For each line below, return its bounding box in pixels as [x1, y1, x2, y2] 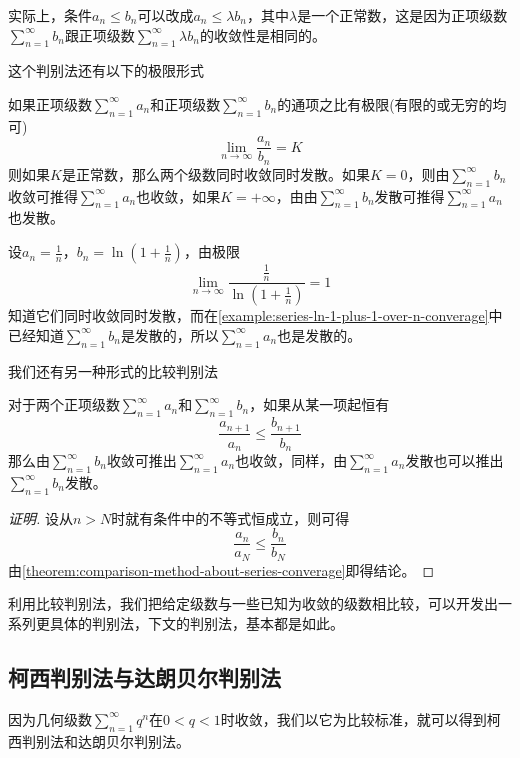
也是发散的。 [277, 324, 362, 345]
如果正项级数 [8, 93, 92, 114]
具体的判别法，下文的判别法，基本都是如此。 [49, 612, 344, 633]
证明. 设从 [8, 507, 73, 528]
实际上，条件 [8, 5, 92, 25]
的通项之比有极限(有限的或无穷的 [277, 93, 493, 114]
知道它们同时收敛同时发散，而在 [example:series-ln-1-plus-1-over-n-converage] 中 [8, 305, 503, 326]
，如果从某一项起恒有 [249, 394, 390, 415]
